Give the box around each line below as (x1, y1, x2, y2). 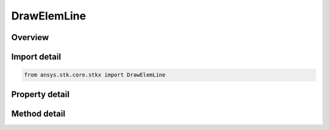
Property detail (11, 89, 70, 100)
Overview (11, 32, 49, 43)
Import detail (11, 52, 61, 62)
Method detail (11, 108, 66, 118)
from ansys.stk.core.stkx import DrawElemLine (24, 72, 166, 78)
